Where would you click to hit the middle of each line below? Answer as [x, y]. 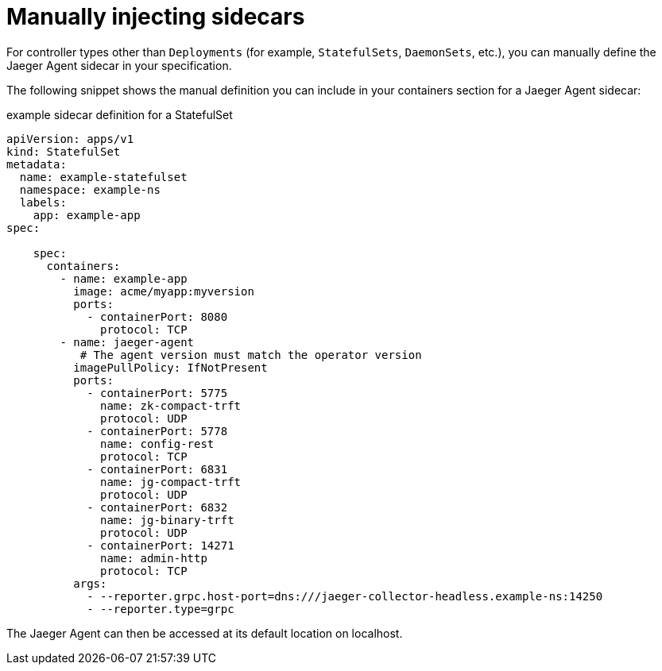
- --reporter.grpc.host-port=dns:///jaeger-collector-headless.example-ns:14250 [345, 596]
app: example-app [87, 215]
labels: [43, 202]
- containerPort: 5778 [157, 431]
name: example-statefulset [103, 177]
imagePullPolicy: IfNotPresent [170, 367]
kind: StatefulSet [64, 151]
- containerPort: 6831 [157, 469]
